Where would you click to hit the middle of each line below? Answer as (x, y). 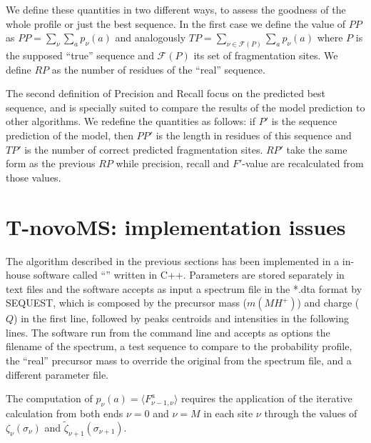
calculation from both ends (65, 413)
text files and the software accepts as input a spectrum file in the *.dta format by (184, 288)
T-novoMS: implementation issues (176, 226)
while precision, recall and (173, 163)
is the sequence (304, 121)
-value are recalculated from (303, 163)
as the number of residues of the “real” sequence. (158, 69)
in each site (228, 413)
